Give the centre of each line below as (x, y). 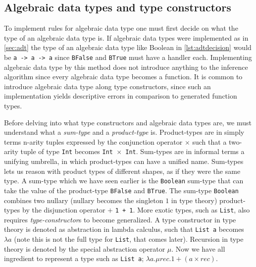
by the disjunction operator (64, 210)
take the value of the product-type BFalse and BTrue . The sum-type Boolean (121, 190)
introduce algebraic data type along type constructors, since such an (107, 86)
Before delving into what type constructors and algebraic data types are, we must (128, 122)
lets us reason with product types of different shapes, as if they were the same (122, 171)
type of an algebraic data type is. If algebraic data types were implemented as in (126, 37)
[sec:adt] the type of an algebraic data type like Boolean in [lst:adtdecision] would (128, 47)
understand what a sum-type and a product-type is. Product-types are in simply (124, 132)
